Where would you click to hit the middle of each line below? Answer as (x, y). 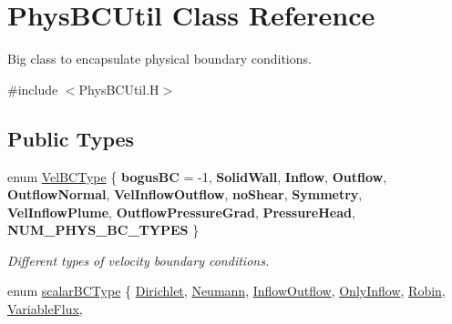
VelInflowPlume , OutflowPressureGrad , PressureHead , (181, 212)
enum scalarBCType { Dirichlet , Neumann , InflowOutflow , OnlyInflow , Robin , (226, 291)
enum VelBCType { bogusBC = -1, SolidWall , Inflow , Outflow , (197, 176)
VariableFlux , (45, 309)
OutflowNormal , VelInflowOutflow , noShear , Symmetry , (185, 194)
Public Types (71, 138)
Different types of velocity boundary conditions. (139, 260)
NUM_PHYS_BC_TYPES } (103, 230)
